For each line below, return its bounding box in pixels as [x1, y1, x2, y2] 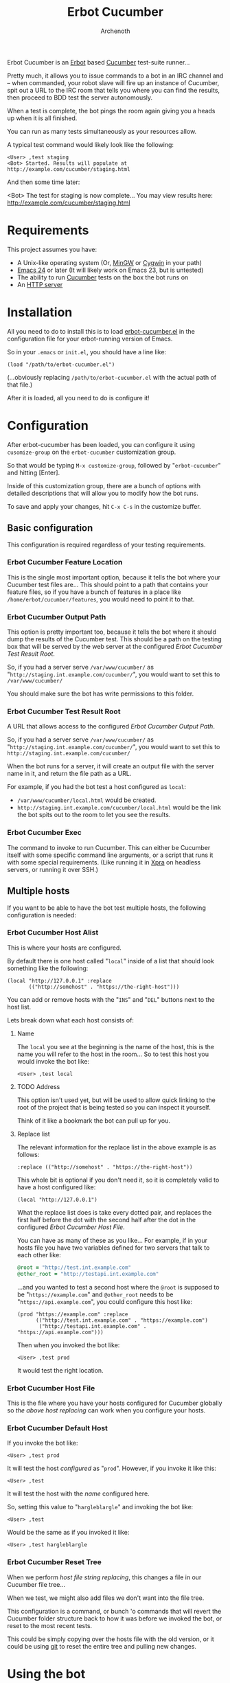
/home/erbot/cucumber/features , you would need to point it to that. [7, 595, 195, 603]
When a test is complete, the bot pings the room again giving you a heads [7, 106, 216, 115]
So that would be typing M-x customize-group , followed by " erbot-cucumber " [7, 461, 221, 469]
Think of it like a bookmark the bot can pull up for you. [16, 1117, 170, 1125]
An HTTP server [16, 280, 63, 288]
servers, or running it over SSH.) [7, 865, 98, 873]
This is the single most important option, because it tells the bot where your [7, 573, 221, 581]
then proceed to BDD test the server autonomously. [7, 93, 153, 102]
